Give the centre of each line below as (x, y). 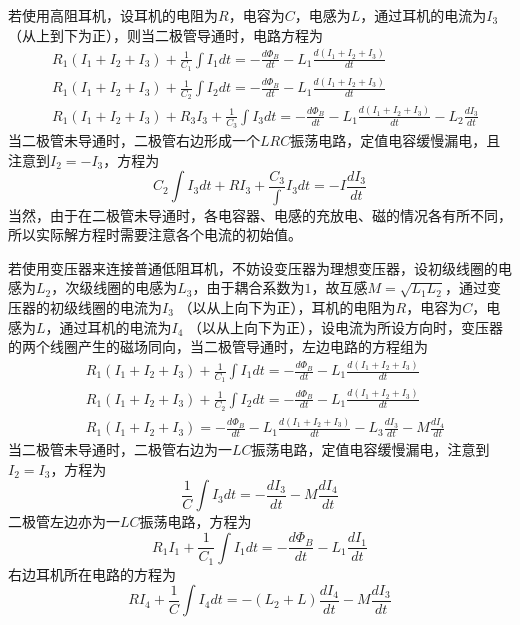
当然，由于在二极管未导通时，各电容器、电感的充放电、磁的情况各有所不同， (260, 214)
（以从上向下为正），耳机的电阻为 (287, 306)
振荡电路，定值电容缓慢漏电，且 (395, 139)
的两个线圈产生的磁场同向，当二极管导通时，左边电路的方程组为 (218, 346)
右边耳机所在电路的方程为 (92, 573)
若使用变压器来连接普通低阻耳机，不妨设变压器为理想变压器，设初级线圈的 (253, 267)
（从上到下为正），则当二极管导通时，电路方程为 (165, 34)
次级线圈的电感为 (121, 287)
